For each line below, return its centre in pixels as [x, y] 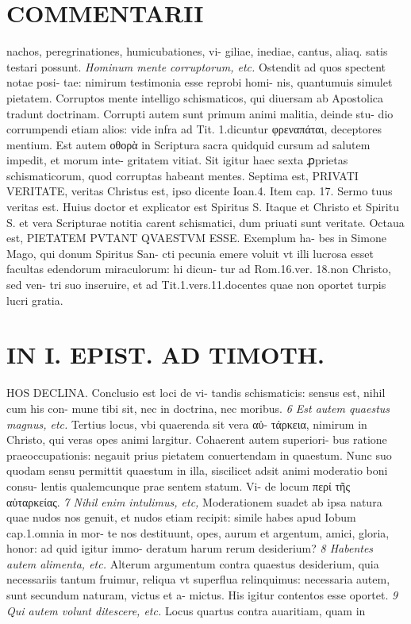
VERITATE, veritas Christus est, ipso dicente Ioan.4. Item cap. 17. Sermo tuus [200, 191]
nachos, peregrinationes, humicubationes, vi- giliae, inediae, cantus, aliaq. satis [197, 51]
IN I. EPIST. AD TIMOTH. [165, 354]
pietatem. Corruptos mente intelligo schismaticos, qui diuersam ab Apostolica [195, 97]
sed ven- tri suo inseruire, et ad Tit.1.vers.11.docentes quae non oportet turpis [196, 285]
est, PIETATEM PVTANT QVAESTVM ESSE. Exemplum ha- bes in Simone [196, 238]
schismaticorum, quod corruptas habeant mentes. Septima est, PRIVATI [182, 175]
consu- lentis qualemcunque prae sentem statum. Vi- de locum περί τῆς [178, 485]
